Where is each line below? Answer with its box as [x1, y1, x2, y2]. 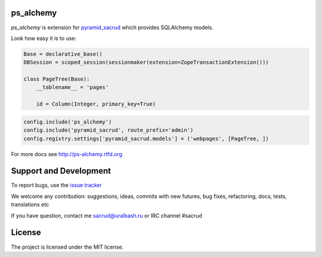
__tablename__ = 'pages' [36, 84, 109, 91]
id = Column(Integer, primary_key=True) [36, 101, 156, 107]
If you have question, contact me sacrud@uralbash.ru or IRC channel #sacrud [11, 212, 203, 219]
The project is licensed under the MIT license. [11, 243, 124, 250]
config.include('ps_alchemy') [23, 118, 112, 125]
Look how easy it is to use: [11, 35, 77, 42]
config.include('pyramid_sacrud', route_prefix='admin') [23, 127, 194, 134]
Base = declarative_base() [23, 51, 103, 57]
